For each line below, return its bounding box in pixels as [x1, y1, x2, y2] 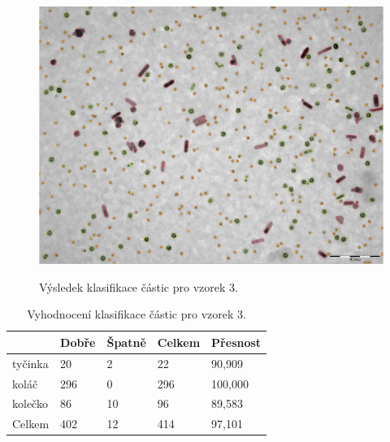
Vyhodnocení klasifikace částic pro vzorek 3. [27, 305, 246, 323]
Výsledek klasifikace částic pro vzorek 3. [39, 278, 238, 295]
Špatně [106, 333, 146, 350]
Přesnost [211, 333, 262, 350]
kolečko [12, 395, 48, 412]
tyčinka [12, 354, 49, 371]
